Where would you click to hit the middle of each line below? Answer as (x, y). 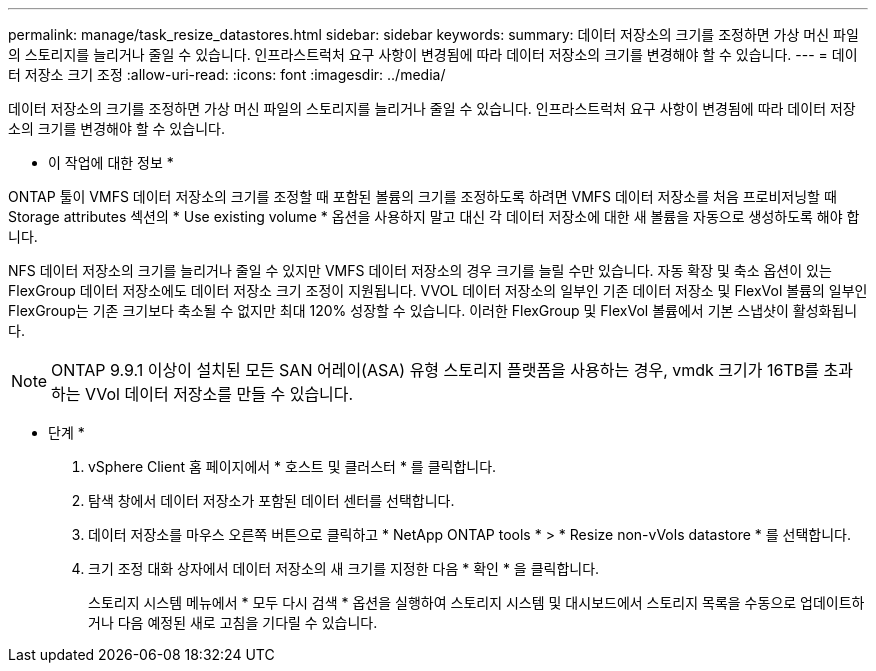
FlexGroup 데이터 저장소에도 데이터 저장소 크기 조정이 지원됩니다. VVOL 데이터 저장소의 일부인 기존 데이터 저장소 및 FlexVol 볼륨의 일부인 (438, 290)
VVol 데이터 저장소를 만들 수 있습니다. (219, 394)
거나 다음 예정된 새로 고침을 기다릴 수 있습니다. (233, 622)
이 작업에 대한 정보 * (111, 162)
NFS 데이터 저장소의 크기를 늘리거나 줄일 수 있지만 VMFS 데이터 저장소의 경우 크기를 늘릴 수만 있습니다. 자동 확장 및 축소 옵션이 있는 (420, 270)
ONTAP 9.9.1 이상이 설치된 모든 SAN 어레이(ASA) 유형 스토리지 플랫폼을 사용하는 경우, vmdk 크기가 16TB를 (435, 370)
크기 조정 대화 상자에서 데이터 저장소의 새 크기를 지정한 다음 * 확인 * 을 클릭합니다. (344, 568)
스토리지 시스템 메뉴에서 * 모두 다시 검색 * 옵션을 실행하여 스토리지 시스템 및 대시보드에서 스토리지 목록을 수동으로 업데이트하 (476, 602)
